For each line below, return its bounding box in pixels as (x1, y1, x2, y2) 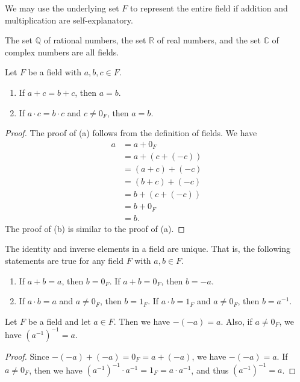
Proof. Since (5, 349, 49, 362)
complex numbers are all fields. (5, 45, 119, 58)
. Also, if (220, 315, 252, 327)
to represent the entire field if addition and (130, 2, 288, 14)
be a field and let (28, 315, 91, 327)
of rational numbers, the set (43, 34, 146, 46)
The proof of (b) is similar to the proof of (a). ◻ (5, 222, 185, 234)
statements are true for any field (5, 254, 124, 267)
